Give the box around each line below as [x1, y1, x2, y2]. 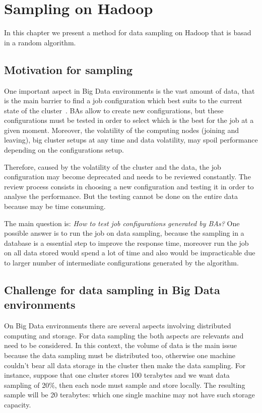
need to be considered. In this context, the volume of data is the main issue [4, 340, 237, 351]
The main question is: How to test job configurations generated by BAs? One [4, 218, 240, 228]
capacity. [4, 399, 31, 409]
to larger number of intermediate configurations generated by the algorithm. [4, 257, 239, 268]
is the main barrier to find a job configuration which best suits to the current [4, 95, 242, 106]
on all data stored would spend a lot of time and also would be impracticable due [4, 247, 255, 258]
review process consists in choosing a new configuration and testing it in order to [4, 181, 254, 191]
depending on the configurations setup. [4, 145, 124, 155]
